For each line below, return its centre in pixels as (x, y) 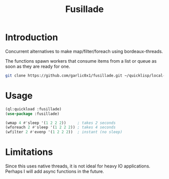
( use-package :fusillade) (32, 114)
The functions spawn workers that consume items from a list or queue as (81, 61)
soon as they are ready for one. (38, 66)
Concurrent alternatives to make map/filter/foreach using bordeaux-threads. (84, 51)
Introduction (32, 37)
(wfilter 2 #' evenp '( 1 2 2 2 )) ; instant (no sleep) (64, 132)
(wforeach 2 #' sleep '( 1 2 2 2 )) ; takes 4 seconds (60, 127)
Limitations (29, 152)
